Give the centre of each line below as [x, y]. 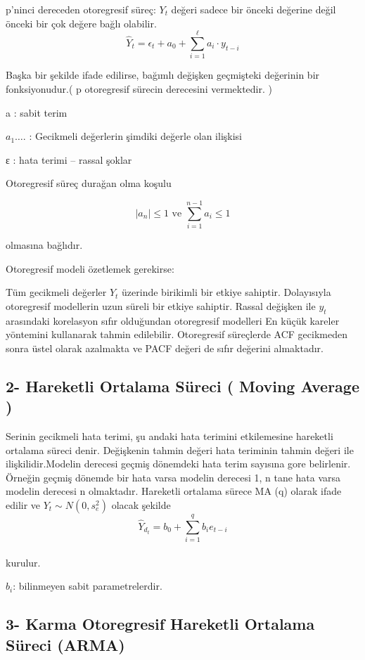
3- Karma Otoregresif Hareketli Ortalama [160, 624]
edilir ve [23, 504]
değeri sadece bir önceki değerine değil [254, 9]
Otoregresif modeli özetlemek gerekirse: [90, 268]
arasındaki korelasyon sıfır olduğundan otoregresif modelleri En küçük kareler [173, 320]
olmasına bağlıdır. [44, 245]
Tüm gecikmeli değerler [56, 292]
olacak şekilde [141, 504]
